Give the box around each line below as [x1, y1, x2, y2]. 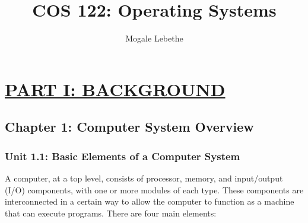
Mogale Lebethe [125, 32, 183, 44]
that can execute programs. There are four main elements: [5, 206, 217, 219]
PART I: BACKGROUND [5, 77, 226, 101]
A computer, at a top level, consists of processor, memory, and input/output [5, 171, 283, 184]
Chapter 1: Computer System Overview [5, 117, 254, 136]
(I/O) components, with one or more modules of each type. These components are [5, 183, 304, 196]
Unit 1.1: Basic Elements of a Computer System [5, 148, 240, 163]
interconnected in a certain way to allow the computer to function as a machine [5, 195, 294, 208]
